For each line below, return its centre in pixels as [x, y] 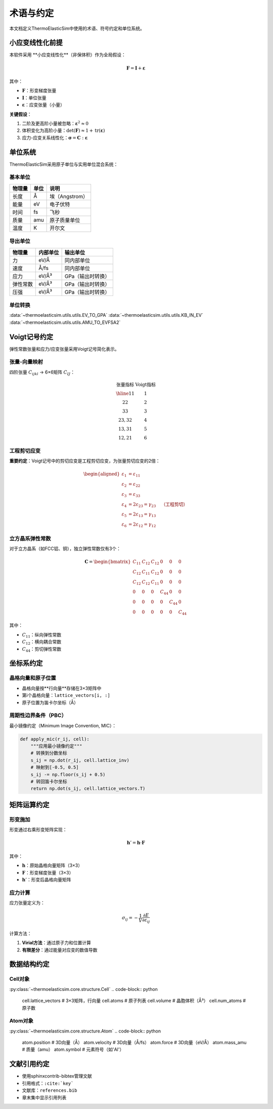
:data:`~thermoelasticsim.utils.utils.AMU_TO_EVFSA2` [65, 322]
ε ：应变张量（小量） [43, 105]
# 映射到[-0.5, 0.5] [55, 767]
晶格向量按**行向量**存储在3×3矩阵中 [62, 688]
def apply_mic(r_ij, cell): [55, 739]
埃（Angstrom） [69, 196]
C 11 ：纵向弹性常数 [42, 635]
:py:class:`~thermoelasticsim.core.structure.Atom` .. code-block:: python [85, 1031]
